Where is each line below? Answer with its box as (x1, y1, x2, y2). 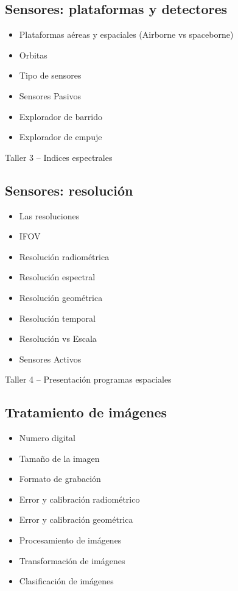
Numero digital (19, 431, 76, 444)
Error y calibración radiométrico (19, 492, 140, 505)
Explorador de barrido (19, 110, 102, 122)
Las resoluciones (19, 209, 80, 222)
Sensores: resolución (5, 180, 133, 199)
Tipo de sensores (19, 69, 82, 82)
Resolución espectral (19, 271, 96, 283)
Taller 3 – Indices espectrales (5, 150, 113, 163)
